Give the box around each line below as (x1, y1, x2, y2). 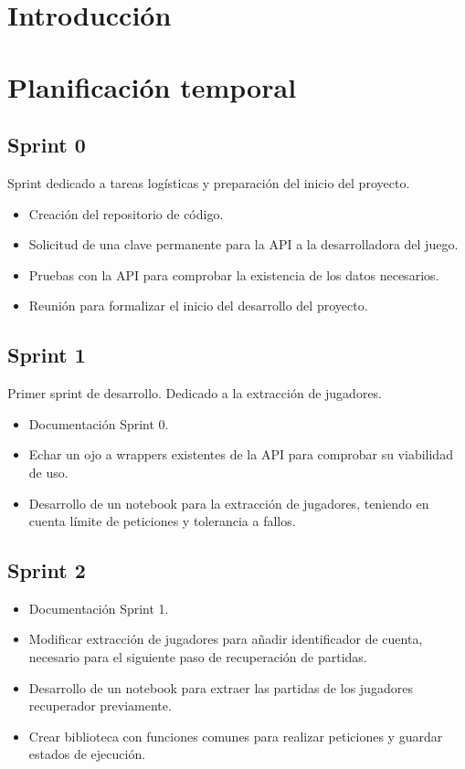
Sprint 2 (7, 556, 86, 585)
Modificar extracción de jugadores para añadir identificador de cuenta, (28, 629, 423, 648)
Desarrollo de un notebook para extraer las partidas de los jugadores (28, 678, 413, 697)
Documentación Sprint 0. (28, 414, 169, 433)
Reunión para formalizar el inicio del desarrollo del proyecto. (28, 296, 368, 315)
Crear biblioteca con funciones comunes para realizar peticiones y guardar (28, 726, 443, 745)
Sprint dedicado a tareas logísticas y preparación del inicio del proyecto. (7, 173, 410, 192)
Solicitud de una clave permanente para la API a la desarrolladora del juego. (28, 235, 459, 254)
